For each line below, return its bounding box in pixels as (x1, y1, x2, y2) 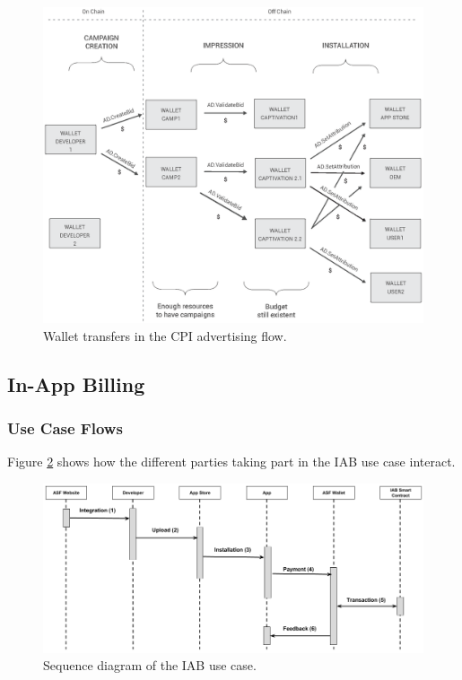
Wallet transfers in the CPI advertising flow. (43, 326, 287, 344)
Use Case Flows (7, 416, 123, 439)
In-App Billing (7, 370, 145, 397)
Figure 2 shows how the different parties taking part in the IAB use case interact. (7, 452, 456, 471)
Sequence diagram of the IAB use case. (43, 656, 257, 675)
